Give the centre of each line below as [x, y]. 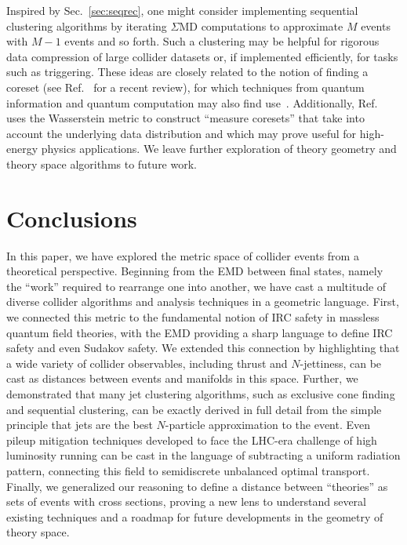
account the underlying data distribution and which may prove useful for [182, 133]
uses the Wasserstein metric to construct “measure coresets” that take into [185, 118]
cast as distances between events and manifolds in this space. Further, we [182, 378]
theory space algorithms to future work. [102, 163]
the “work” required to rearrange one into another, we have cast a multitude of [196, 286]
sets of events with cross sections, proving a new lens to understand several [186, 501]
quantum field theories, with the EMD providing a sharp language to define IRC [200, 332]
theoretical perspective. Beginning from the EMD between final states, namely [195, 271]
